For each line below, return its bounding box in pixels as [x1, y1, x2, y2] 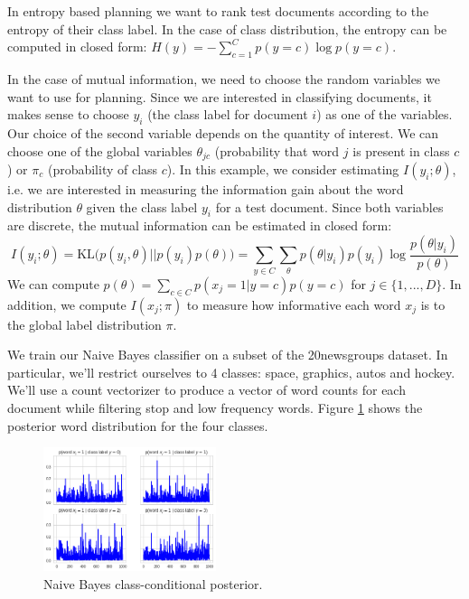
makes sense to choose [7, 105, 129, 124]
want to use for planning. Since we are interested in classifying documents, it [7, 87, 432, 106]
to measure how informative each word [186, 295, 401, 314]
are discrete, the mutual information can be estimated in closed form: [7, 216, 392, 235]
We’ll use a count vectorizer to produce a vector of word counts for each [7, 380, 406, 399]
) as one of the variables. [316, 105, 453, 124]
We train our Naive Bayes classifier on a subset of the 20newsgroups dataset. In [7, 345, 448, 364]
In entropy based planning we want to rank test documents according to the [7, 2, 429, 20]
